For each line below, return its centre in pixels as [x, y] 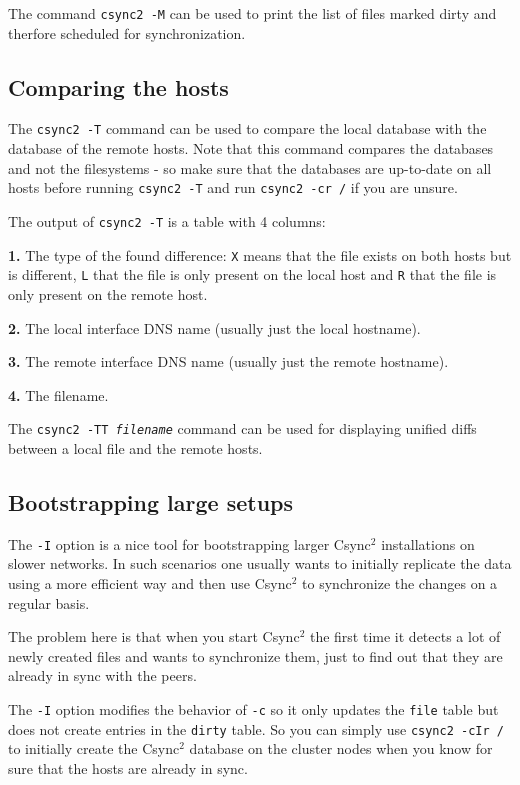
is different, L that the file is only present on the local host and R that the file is [252, 274]
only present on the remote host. [108, 293]
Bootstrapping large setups [151, 501]
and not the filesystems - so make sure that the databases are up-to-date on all [250, 167]
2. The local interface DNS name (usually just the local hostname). [214, 327]
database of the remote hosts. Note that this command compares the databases [251, 148]
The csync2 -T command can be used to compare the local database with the [247, 128]
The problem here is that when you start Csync [154, 636]
